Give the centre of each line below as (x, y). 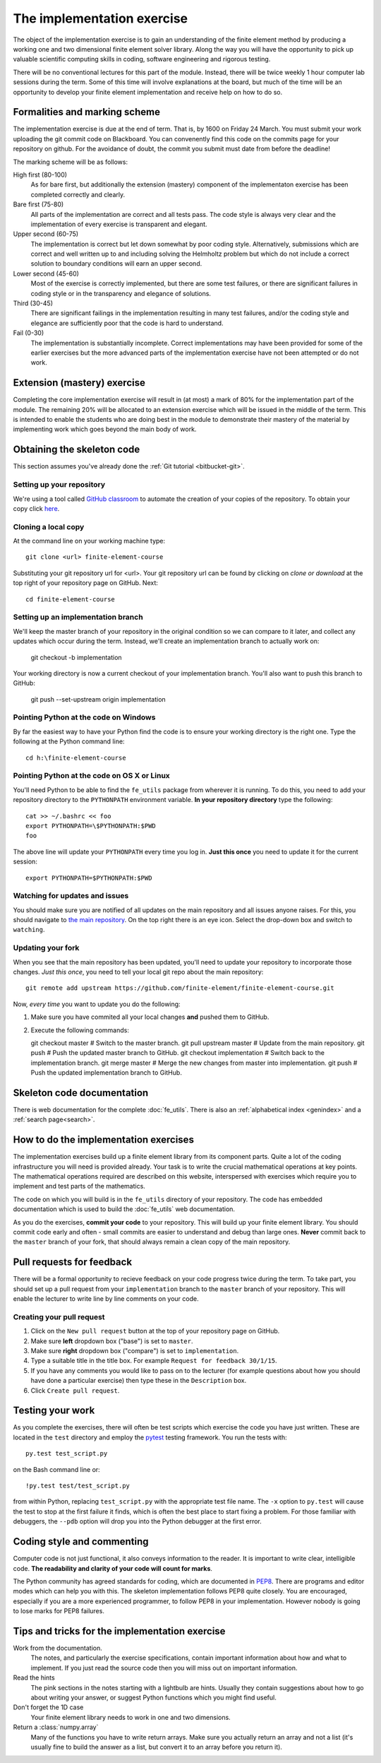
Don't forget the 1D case (48, 1707)
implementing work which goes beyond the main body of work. (105, 429)
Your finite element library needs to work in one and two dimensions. (131, 1717)
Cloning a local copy (49, 526)
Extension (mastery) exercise (79, 383)
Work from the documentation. (58, 1648)
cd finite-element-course (71, 599)
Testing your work (54, 1411)
